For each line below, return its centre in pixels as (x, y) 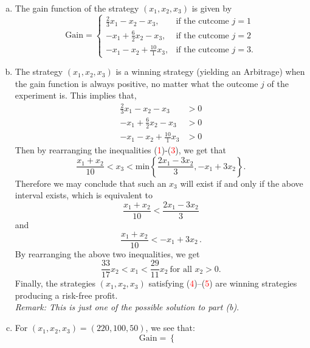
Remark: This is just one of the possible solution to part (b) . (127, 307)
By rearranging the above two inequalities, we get (107, 253)
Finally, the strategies (55, 283)
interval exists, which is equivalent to (84, 195)
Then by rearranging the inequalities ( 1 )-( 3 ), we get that (120, 150)
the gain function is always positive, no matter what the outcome (136, 83)
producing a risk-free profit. (66, 295)
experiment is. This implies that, (76, 95)
